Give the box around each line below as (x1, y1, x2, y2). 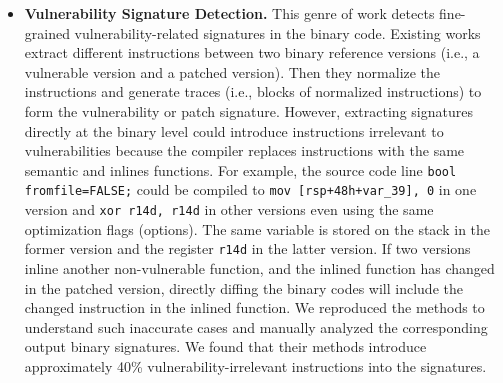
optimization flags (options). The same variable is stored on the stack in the (24, 218, 491, 239)
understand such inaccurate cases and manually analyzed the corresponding (24, 316, 488, 337)
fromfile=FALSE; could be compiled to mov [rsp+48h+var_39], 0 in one (24, 179, 477, 200)
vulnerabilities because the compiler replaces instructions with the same (24, 140, 465, 161)
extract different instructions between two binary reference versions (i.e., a (24, 42, 480, 63)
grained (24, 22, 70, 43)
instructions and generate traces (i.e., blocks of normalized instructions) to (24, 81, 482, 102)
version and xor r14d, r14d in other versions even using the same (24, 199, 434, 220)
